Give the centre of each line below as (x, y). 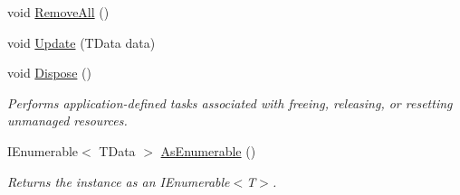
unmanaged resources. (67, 121)
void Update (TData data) (81, 42)
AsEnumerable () (208, 150)
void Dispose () (49, 73)
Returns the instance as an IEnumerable (119, 181)
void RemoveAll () (58, 12)
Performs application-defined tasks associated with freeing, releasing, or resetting (230, 102)
